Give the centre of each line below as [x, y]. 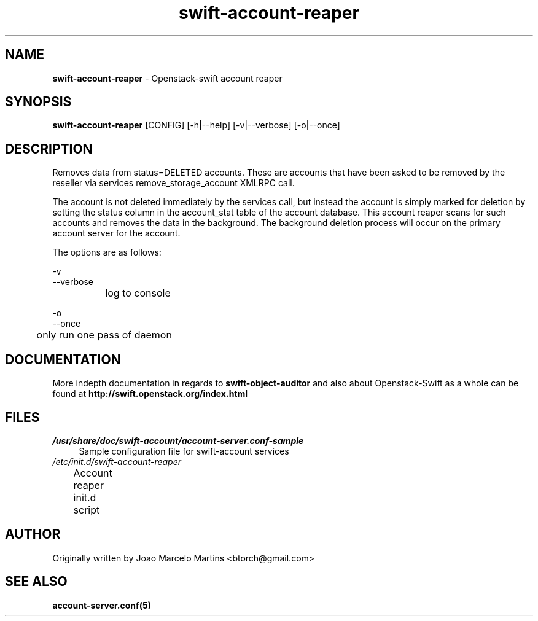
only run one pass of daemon [104, 335]
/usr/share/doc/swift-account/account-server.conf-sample [178, 440]
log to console [138, 293]
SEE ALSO [36, 582]
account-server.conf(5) [102, 605]
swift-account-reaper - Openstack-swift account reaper [167, 78]
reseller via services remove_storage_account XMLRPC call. [173, 183]
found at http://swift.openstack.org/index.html [150, 394]
